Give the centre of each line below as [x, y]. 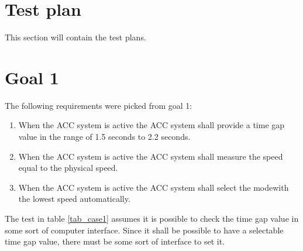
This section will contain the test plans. [75, 37]
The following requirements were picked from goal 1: [99, 105]
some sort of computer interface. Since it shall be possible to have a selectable [144, 230]
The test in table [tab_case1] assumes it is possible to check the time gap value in [152, 218]
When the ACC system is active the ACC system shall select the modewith [154, 187]
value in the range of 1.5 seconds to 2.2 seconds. [104, 137]
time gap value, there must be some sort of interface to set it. [115, 241]
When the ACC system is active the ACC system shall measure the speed [151, 156]
